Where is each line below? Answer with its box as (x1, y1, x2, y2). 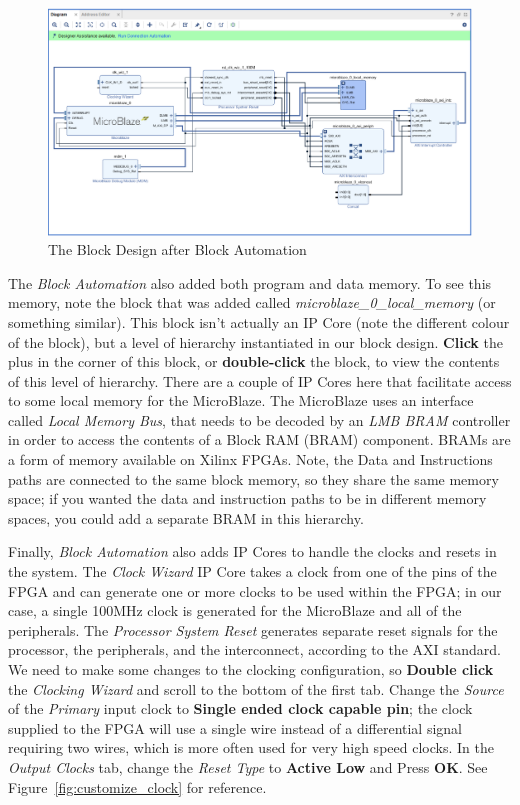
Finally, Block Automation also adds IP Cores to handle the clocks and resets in (8, 541, 497, 562)
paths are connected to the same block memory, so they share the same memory (8, 468, 499, 489)
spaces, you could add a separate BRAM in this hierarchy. (8, 507, 364, 528)
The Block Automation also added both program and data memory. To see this (8, 272, 492, 293)
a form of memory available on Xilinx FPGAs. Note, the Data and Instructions (8, 449, 493, 470)
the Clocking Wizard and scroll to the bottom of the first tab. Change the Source (8, 678, 504, 699)
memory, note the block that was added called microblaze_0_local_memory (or (8, 292, 496, 313)
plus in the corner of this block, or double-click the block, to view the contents (8, 351, 500, 372)
